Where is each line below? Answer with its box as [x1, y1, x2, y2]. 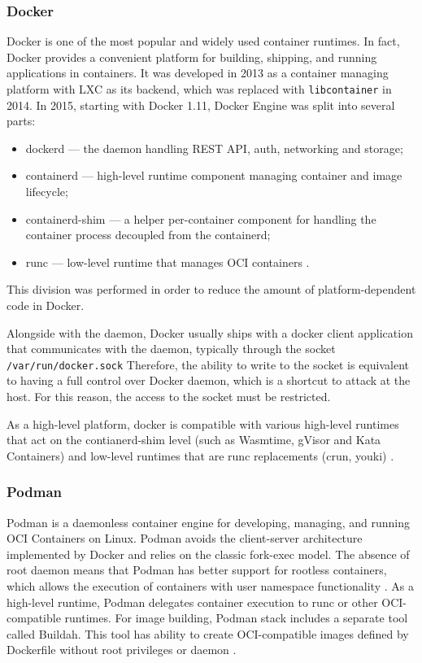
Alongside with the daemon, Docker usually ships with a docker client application [7, 324, 413, 341]
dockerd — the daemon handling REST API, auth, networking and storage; [25, 139, 403, 156]
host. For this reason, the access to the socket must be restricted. [7, 388, 331, 405]
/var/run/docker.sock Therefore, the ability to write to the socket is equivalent [7, 355, 409, 373]
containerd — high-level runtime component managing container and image [25, 167, 402, 184]
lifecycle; [25, 183, 68, 200]
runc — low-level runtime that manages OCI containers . [25, 253, 310, 270]
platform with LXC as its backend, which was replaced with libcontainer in [7, 81, 392, 97]
